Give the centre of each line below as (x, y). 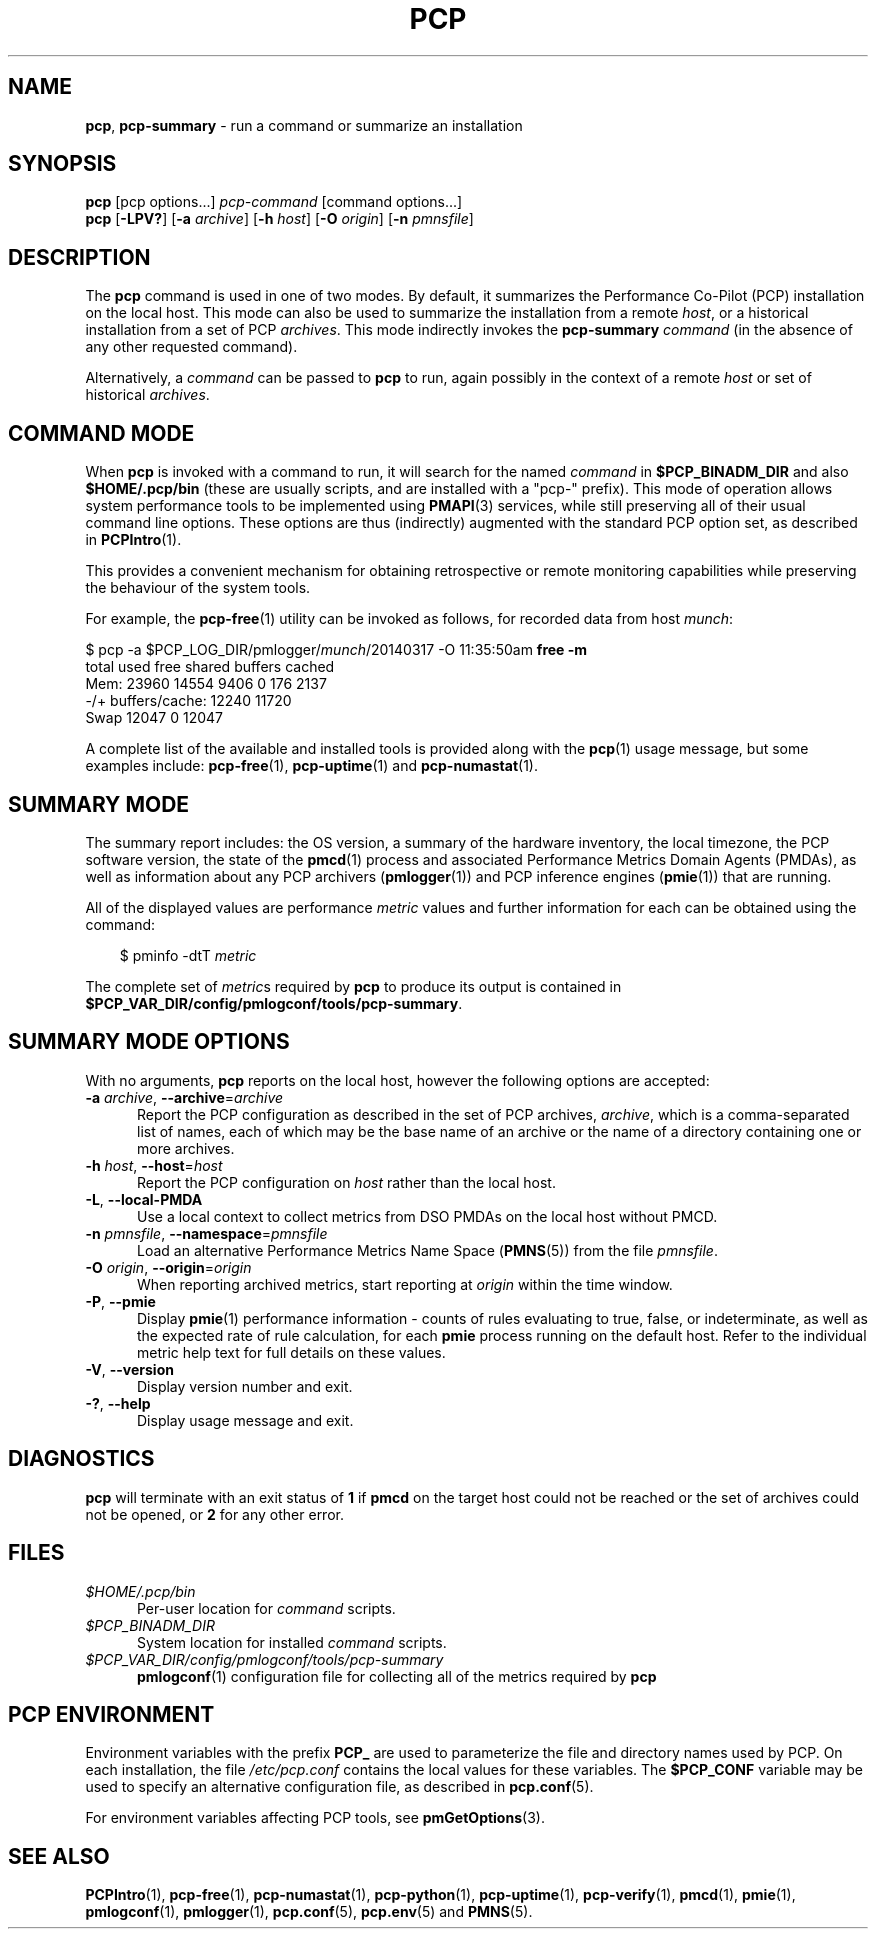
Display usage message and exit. (245, 1420)
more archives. (186, 1148)
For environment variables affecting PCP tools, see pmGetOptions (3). (315, 1818)
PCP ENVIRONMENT (111, 1714)
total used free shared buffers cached (210, 667)
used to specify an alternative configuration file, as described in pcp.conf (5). (339, 1787)
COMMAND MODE (101, 433)
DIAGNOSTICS (81, 1459)
